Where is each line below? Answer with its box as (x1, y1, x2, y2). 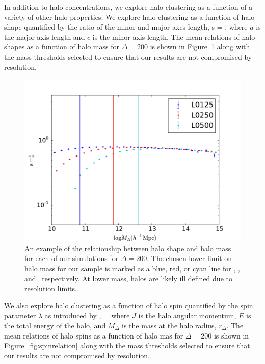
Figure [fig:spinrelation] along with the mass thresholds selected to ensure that (4, 340, 250, 351)
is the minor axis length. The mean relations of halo (92, 31, 255, 42)
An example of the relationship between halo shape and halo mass (24, 243, 231, 253)
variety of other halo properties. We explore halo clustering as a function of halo (4, 11, 255, 22)
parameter (4, 310, 36, 321)
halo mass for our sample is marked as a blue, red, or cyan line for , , (24, 263, 240, 273)
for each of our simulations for (24, 253, 119, 264)
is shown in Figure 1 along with (150, 41, 250, 52)
